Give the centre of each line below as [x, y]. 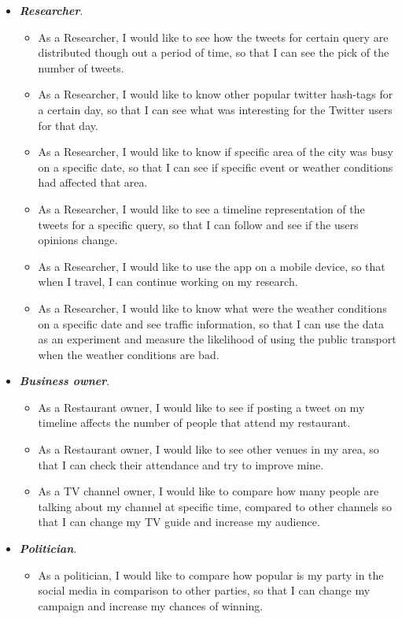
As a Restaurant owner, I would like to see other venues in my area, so [208, 449]
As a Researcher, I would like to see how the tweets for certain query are [213, 37]
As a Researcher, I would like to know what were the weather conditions [212, 308]
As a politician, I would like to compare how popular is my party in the [211, 575]
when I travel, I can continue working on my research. [168, 282]
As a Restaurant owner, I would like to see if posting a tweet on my [201, 407]
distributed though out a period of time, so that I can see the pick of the [214, 52]
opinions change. [78, 240]
